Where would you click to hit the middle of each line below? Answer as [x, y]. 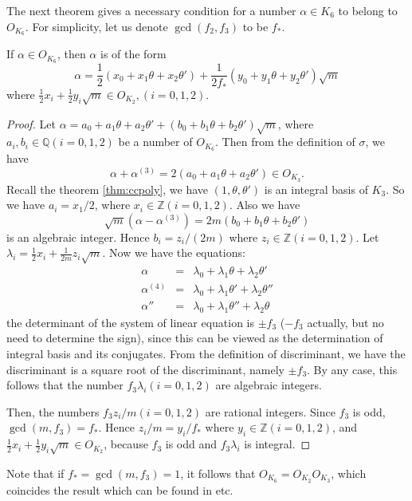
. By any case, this [352, 369]
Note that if [35, 473]
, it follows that [218, 473]
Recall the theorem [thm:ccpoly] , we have [107, 189]
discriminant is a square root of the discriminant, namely [145, 369]
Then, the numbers [53, 411]
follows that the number [65, 385]
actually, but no [345, 322]
